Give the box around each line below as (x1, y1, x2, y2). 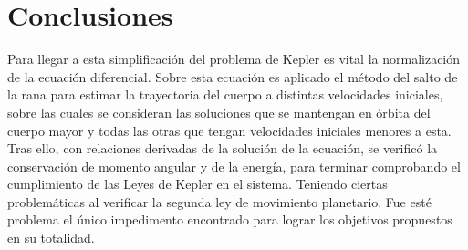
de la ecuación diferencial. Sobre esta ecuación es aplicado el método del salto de (7, 67, 458, 86)
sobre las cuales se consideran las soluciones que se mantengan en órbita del (7, 102, 431, 121)
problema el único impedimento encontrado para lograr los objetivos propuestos (7, 210, 452, 229)
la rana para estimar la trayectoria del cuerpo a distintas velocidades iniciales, (7, 85, 443, 104)
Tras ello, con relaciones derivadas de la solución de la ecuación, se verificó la (7, 139, 438, 158)
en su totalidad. (7, 228, 95, 247)
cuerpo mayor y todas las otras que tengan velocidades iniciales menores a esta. (7, 120, 452, 140)
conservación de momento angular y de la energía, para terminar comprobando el (7, 156, 461, 175)
